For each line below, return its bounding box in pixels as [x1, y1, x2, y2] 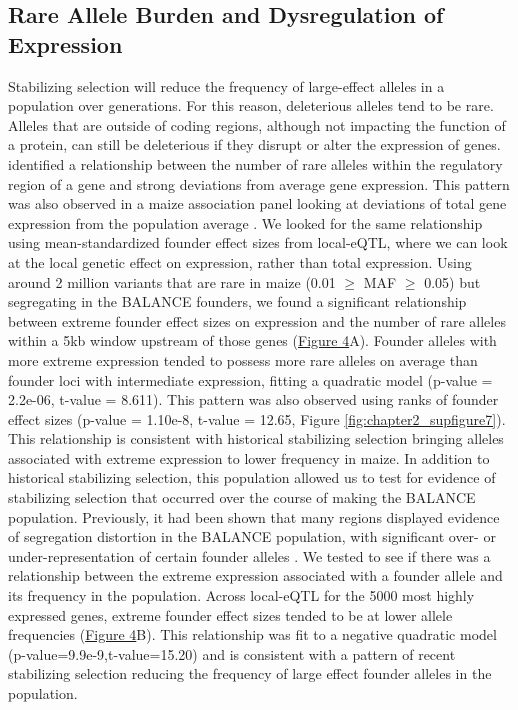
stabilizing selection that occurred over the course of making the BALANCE [8, 487, 476, 508]
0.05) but [424, 271, 481, 292]
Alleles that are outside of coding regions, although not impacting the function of [8, 114, 506, 135]
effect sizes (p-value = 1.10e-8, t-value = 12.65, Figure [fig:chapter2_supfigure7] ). [8, 408, 506, 429]
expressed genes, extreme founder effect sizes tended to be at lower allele [8, 604, 453, 625]
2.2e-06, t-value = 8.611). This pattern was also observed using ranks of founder [8, 389, 499, 410]
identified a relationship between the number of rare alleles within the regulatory [8, 153, 503, 174]
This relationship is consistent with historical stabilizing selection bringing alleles [8, 428, 504, 449]
